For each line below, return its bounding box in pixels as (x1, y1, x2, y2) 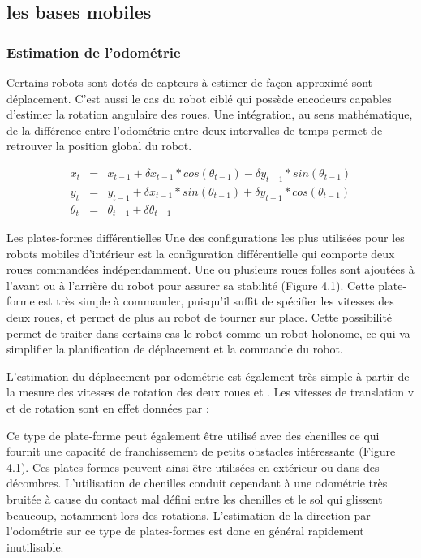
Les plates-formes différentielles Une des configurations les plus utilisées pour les (6, 229, 405, 246)
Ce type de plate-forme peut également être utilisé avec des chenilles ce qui (6, 426, 380, 443)
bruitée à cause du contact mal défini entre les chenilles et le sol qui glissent (6, 491, 383, 508)
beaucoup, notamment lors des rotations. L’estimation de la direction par (6, 506, 371, 523)
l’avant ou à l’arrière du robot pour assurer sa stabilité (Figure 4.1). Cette (6, 276, 375, 293)
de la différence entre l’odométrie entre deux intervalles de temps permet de (6, 121, 383, 138)
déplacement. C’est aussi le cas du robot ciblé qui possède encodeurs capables (6, 89, 392, 106)
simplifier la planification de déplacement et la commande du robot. (6, 340, 343, 357)
